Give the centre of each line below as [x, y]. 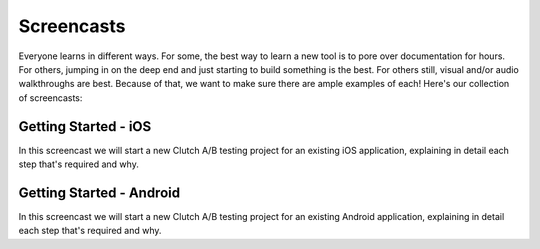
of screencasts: [50, 97]
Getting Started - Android [99, 192]
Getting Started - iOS [85, 126]
